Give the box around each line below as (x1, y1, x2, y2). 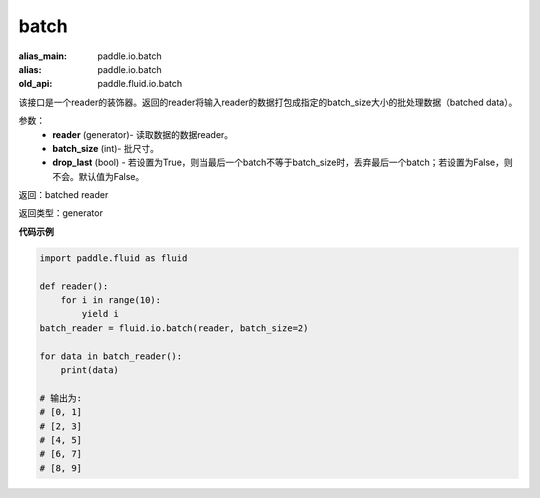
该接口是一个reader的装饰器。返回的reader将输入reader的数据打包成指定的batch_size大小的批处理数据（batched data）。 (18, 96, 518, 108)
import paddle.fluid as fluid (39, 252, 188, 264)
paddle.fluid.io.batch (97, 78, 183, 90)
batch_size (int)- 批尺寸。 (52, 142, 160, 154)
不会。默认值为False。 (52, 170, 145, 182)
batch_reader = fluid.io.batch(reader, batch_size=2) (39, 322, 309, 334)
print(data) (60, 364, 120, 375)
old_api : (18, 78, 53, 90)
